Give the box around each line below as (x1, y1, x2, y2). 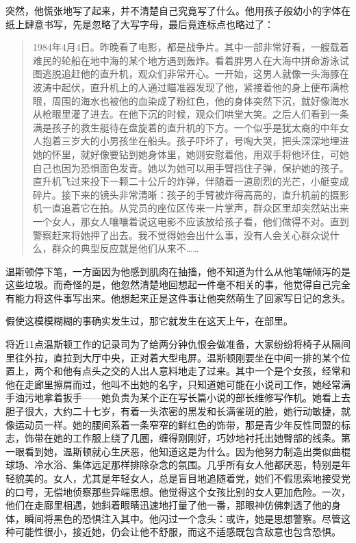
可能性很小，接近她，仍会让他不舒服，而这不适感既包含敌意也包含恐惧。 (14, 525, 341, 539)
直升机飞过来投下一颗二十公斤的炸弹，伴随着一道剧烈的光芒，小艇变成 (32, 174, 349, 188)
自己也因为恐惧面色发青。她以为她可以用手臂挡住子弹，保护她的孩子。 (32, 160, 349, 175)
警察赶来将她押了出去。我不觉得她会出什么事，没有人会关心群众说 (32, 227, 330, 242)
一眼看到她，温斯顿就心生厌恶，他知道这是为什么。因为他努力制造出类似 (5, 444, 331, 458)
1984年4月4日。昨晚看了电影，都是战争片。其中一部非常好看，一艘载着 (32, 40, 349, 54)
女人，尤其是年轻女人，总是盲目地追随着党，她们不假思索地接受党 (53, 471, 351, 485)
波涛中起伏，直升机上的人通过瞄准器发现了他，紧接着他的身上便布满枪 (32, 79, 349, 94)
